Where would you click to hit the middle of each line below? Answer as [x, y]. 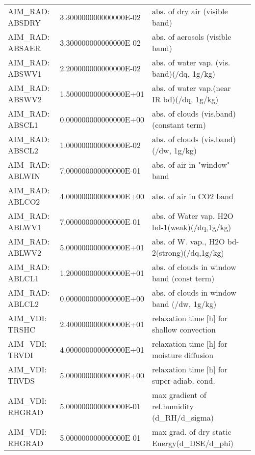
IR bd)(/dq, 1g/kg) [185, 99]
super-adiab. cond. [183, 380]
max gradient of [179, 395]
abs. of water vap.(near [191, 88]
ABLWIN [24, 176]
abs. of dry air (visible [190, 11]
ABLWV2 [25, 253]
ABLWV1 [25, 227]
